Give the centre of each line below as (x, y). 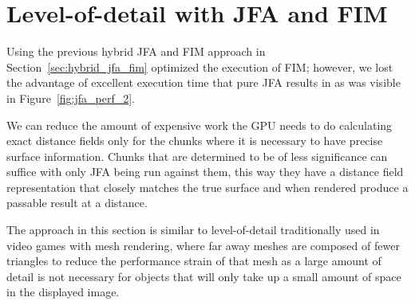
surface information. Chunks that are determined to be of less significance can (197, 156)
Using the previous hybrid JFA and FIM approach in (136, 51)
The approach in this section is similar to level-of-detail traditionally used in (193, 230)
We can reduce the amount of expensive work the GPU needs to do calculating (200, 125)
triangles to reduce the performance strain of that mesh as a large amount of (194, 261)
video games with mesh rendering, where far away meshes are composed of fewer (203, 245)
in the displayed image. (63, 292)
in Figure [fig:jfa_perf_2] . (71, 98)
